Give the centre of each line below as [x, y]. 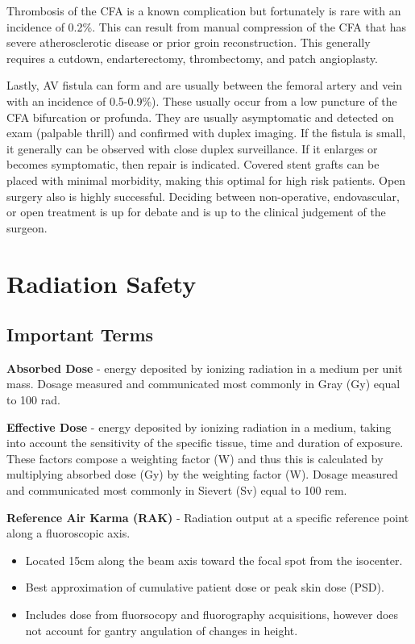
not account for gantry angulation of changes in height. [162, 630]
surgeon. [27, 227]
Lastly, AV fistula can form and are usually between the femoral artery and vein [205, 85]
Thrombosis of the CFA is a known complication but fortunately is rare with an [204, 10]
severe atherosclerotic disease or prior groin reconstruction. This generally [189, 42]
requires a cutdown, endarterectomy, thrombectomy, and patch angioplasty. [192, 58]
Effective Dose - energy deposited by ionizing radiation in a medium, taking [199, 427]
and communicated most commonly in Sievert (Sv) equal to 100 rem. [177, 490]
